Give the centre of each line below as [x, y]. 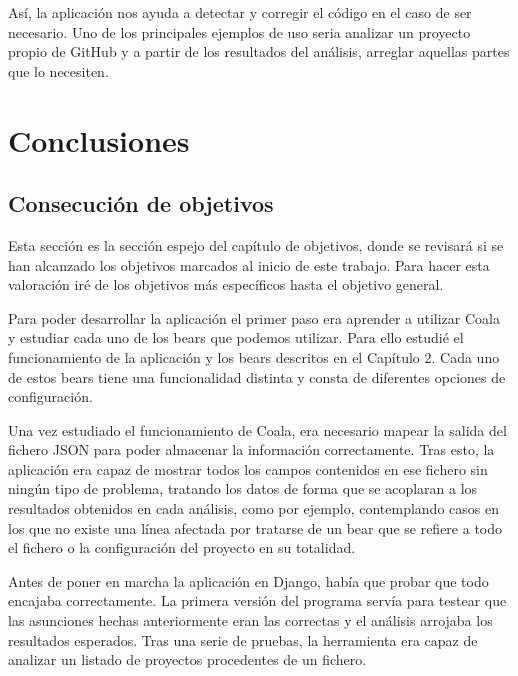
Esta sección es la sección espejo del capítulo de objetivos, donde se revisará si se [256, 244]
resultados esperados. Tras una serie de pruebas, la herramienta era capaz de [243, 639]
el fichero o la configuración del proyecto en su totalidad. [182, 547]
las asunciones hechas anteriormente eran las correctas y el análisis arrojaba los [250, 620]
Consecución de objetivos [141, 203]
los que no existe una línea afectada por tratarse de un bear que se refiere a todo [255, 527]
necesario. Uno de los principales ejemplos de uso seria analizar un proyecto [239, 31]
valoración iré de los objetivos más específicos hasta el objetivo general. [226, 284]
